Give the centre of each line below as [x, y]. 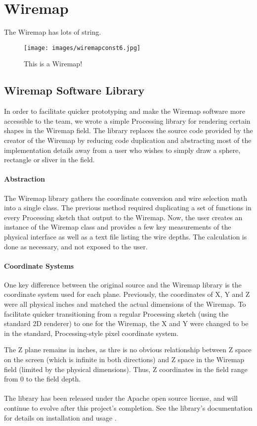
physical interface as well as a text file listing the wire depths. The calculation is [126, 236]
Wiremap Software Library [74, 90]
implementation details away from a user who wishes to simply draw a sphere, [122, 150]
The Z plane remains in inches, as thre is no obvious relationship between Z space [128, 350]
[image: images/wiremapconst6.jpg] [82, 48]
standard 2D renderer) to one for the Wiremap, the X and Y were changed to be [126, 323]
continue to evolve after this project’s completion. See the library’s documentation [128, 408]
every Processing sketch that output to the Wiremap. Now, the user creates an [123, 217]
